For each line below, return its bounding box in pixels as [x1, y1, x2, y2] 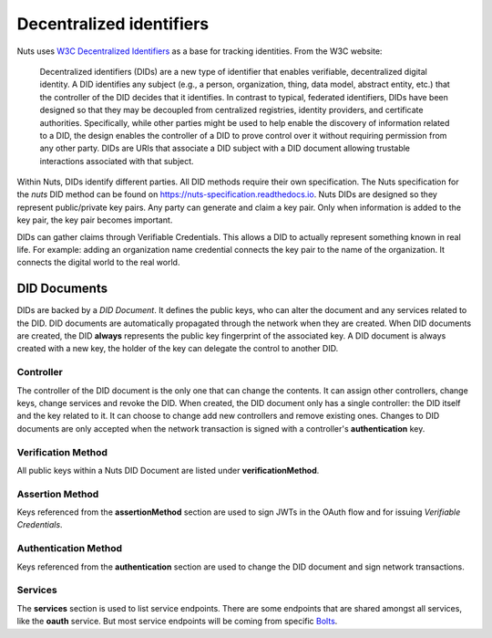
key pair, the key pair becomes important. [16, 214, 173, 225]
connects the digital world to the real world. [16, 256, 180, 268]
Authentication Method [16, 542, 123, 555]
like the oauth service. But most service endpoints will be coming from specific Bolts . [16, 616, 338, 627]
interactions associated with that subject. [39, 155, 195, 166]
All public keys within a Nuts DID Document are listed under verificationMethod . [16, 465, 320, 476]
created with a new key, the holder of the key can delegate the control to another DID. [16, 343, 339, 354]
